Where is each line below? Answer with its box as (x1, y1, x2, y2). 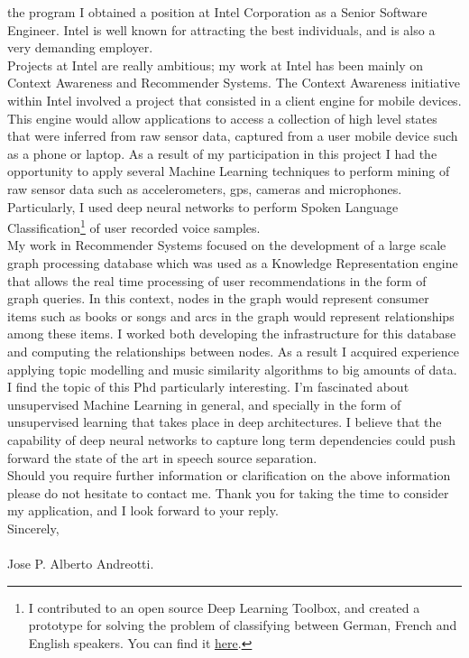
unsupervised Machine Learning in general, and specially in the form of (7, 394, 401, 413)
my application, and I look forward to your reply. (7, 501, 279, 520)
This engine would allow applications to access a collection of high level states (7, 108, 437, 127)
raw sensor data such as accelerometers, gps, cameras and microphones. (7, 179, 402, 198)
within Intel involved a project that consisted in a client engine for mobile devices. (7, 90, 462, 109)
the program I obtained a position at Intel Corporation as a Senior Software (7, 3, 428, 21)
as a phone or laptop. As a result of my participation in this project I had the (7, 144, 437, 162)
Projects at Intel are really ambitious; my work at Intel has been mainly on (7, 55, 424, 74)
